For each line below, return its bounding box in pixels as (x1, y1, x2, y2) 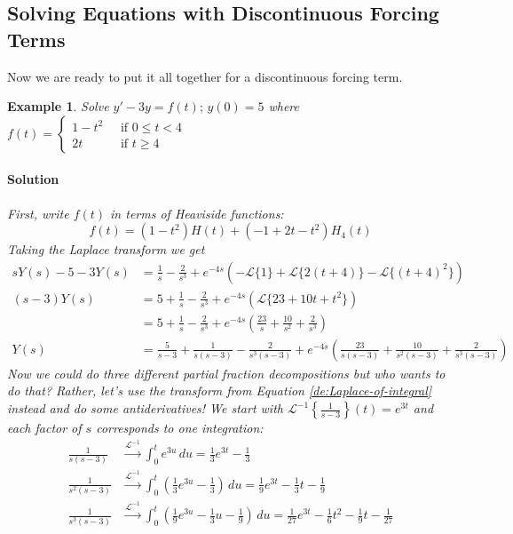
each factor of (7, 418, 82, 437)
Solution (7, 170, 59, 188)
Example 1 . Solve (7, 97, 109, 116)
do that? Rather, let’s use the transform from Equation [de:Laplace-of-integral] (7, 381, 432, 400)
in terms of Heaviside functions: (110, 203, 284, 222)
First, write (7, 203, 69, 222)
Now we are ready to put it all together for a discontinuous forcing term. (7, 67, 403, 85)
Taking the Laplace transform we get (7, 240, 205, 259)
